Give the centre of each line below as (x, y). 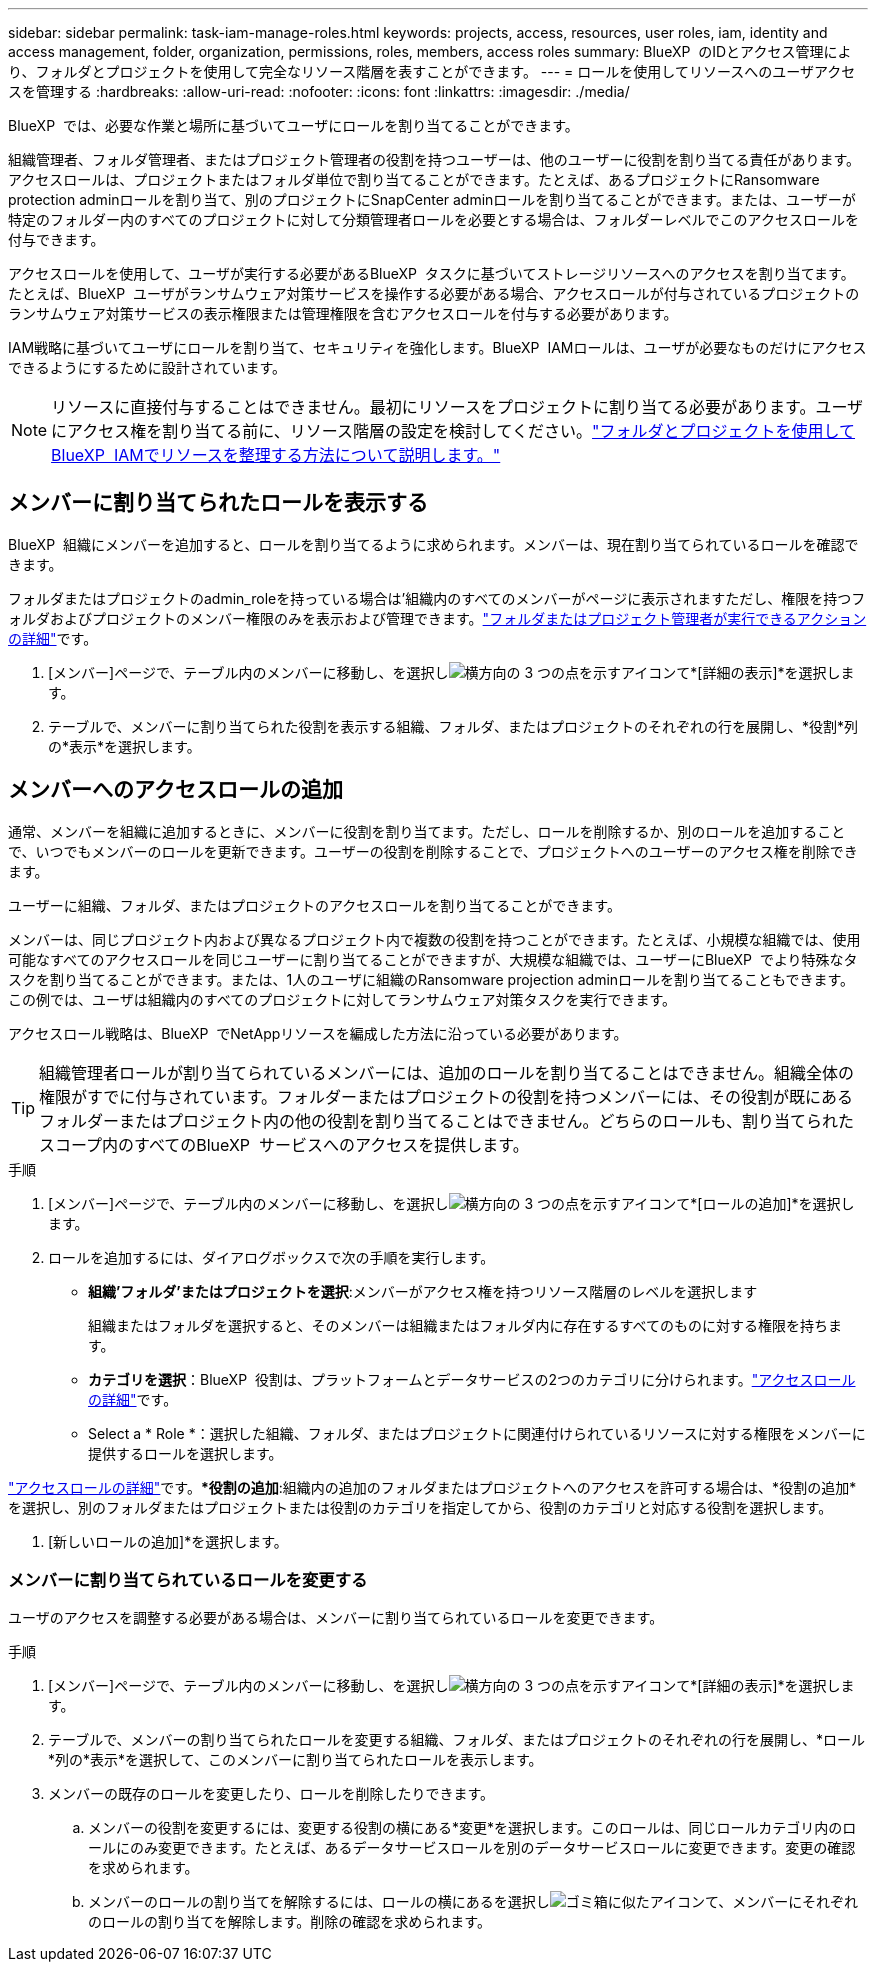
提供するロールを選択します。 (185, 1453)
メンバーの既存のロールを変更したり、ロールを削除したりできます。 (271, 1794)
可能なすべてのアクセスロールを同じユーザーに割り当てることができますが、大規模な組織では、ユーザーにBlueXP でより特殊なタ (433, 959)
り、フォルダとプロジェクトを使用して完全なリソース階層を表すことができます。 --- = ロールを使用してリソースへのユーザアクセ (432, 71)
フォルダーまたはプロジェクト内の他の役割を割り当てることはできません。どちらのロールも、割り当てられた (447, 1120)
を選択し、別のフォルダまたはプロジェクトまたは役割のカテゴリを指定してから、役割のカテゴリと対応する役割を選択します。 (420, 1507)
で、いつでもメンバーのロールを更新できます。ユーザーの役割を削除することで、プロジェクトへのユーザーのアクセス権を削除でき (433, 851)
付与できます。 (56, 239)
